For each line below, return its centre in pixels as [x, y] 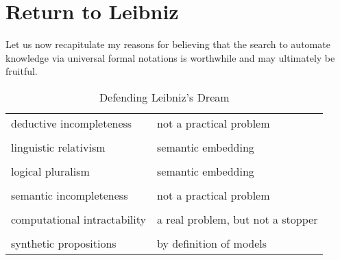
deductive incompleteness [72, 123]
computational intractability [78, 219]
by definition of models [212, 243]
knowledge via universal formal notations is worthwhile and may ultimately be [170, 57]
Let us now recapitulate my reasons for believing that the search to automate [168, 44]
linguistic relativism [58, 147]
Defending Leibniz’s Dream [164, 97]
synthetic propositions [64, 243]
